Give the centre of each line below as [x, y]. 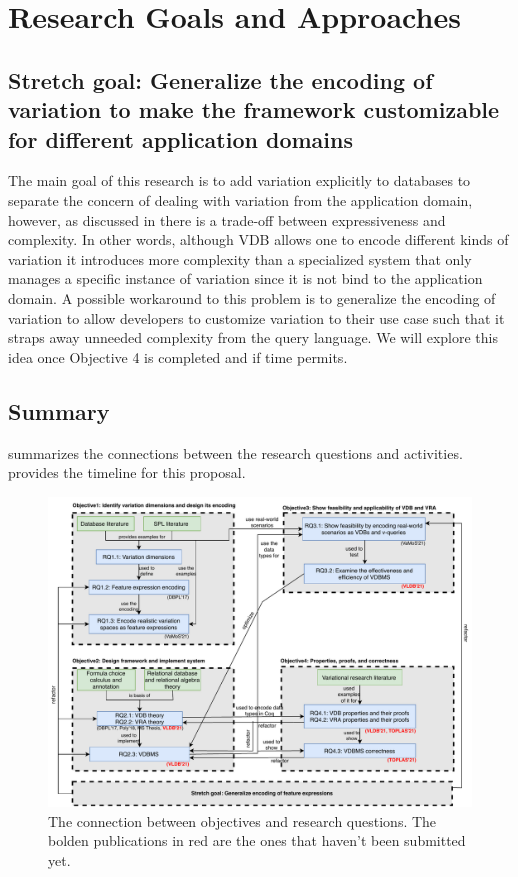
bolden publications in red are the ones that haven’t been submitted [257, 840]
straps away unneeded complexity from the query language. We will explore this [253, 337]
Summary [59, 410]
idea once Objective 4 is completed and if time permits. [178, 356]
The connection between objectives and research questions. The [242, 820]
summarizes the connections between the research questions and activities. [235, 452]
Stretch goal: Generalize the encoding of [220, 79]
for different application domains [180, 138]
